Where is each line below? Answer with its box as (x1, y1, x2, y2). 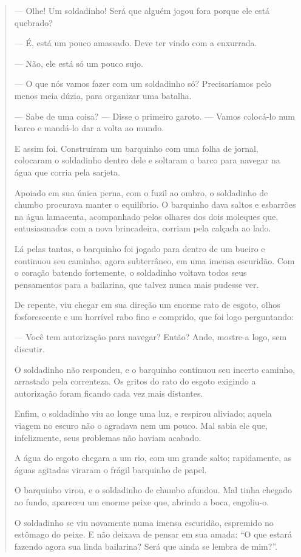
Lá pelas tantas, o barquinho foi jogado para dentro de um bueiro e (14, 242, 265, 255)
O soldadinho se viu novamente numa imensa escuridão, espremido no (14, 516, 274, 528)
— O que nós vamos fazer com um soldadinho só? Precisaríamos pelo (14, 77, 272, 90)
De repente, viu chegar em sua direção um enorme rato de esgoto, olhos (14, 298, 280, 311)
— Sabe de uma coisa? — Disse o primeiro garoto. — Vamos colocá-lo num (14, 109, 295, 122)
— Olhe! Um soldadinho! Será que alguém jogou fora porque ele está (14, 4, 270, 16)
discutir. (14, 343, 45, 355)
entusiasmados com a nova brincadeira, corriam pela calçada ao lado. (14, 222, 271, 234)
